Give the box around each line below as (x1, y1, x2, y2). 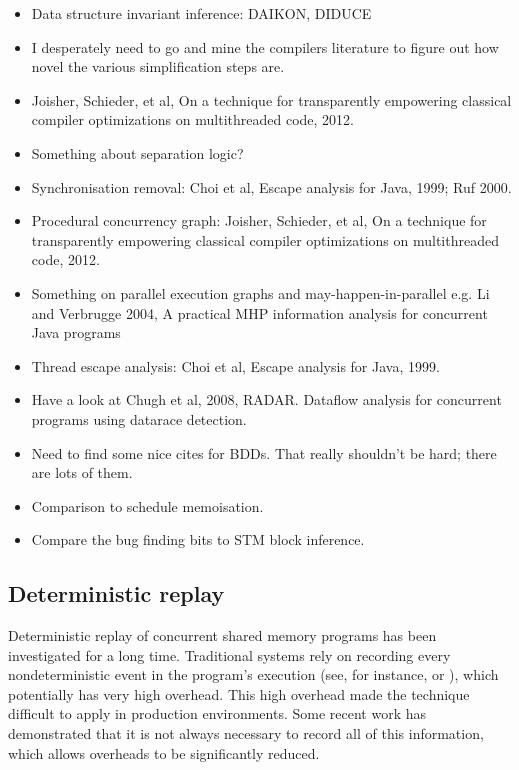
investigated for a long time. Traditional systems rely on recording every (8, 644, 451, 665)
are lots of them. (31, 462, 133, 483)
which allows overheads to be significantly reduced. (8, 742, 320, 763)
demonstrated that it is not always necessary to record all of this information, (8, 723, 484, 744)
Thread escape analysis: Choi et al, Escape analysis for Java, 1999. (31, 355, 440, 376)
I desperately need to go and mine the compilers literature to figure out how (31, 36, 499, 57)
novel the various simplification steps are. (31, 56, 285, 77)
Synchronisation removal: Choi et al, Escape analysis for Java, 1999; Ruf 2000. (31, 176, 512, 197)
